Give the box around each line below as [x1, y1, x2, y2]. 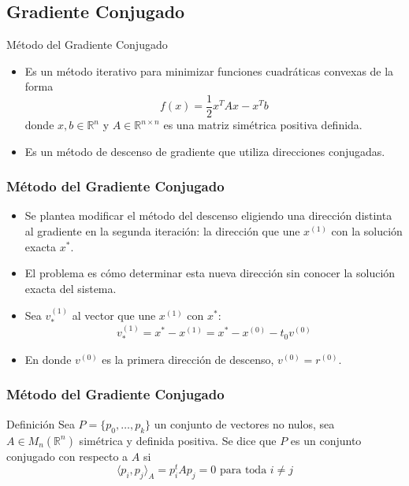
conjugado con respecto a [6, 447, 128, 464]
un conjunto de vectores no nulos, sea [154, 415, 335, 432]
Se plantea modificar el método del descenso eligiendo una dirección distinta [24, 207, 392, 224]
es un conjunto [290, 432, 362, 448]
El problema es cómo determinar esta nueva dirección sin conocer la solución [24, 265, 396, 281]
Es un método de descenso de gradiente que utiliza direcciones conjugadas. [24, 143, 385, 159]
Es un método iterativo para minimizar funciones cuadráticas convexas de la [24, 62, 394, 79]
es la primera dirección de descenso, [102, 351, 274, 367]
